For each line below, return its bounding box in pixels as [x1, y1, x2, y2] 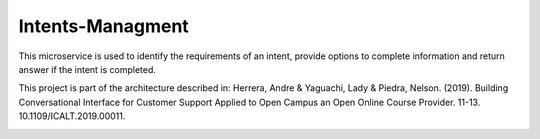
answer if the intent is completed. [18, 63, 157, 75]
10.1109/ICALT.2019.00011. [18, 110, 126, 122]
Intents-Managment [18, 15, 189, 37]
